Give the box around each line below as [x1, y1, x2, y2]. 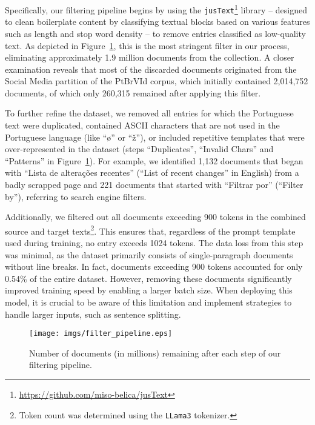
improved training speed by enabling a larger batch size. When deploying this [5, 284, 293, 296]
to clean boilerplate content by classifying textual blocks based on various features [5, 15, 310, 28]
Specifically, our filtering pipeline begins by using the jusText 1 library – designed [5, 2, 307, 16]
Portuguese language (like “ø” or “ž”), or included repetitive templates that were [5, 130, 305, 143]
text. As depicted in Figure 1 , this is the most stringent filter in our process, [5, 39, 290, 52]
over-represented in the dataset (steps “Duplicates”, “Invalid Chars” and [5, 142, 274, 155]
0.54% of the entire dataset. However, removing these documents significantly [5, 272, 292, 284]
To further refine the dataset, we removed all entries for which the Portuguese [5, 107, 294, 119]
